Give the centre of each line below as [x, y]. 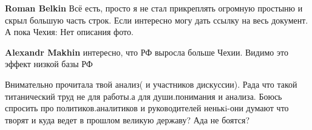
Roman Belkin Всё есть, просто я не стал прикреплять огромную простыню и [154, 8]
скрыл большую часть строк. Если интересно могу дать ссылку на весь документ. [157, 20]
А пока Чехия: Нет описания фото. [69, 32]
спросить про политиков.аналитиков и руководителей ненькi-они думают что [147, 108]
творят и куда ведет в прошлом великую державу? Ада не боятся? [127, 119]
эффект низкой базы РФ [49, 64]
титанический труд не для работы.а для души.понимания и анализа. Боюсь [144, 96]
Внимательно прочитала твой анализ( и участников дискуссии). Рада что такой [151, 84]
